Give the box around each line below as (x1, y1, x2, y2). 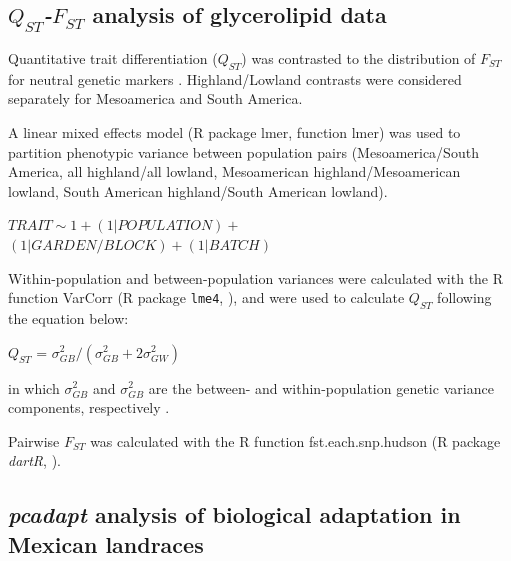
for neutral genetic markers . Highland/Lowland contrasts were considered (8, 68, 462, 89)
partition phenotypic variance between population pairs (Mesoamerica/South (8, 141, 479, 162)
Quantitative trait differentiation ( (8, 48, 218, 68)
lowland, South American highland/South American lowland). (8, 180, 388, 201)
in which (8, 377, 60, 398)
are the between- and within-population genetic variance (148, 377, 494, 398)
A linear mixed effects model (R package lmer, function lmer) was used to (8, 121, 461, 142)
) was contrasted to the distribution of (241, 48, 476, 68)
